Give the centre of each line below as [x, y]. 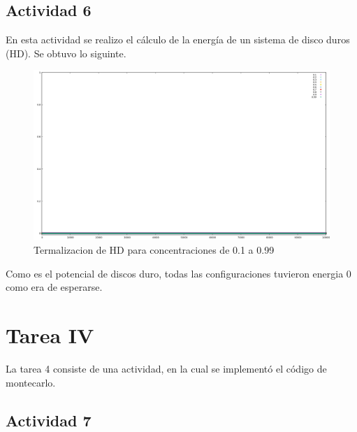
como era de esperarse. [54, 287]
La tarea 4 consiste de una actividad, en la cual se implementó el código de [166, 368]
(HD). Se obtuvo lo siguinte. [66, 53]
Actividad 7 [49, 420]
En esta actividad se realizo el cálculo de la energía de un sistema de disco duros [178, 39]
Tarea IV [50, 335]
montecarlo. [31, 382]
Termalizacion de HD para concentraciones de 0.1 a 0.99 [154, 250]
